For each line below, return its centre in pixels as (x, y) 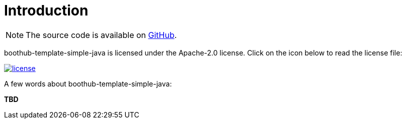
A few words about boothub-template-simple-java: (88, 83)
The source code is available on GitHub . (101, 35)
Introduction (46, 10)
